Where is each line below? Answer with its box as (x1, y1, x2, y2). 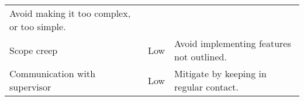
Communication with (9, 67, 96, 80)
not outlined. (174, 50, 227, 63)
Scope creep (9, 43, 58, 57)
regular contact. (174, 80, 239, 93)
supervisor (9, 80, 51, 93)
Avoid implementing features (174, 37, 291, 50)
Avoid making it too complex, (9, 6, 131, 20)
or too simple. (9, 20, 66, 33)
